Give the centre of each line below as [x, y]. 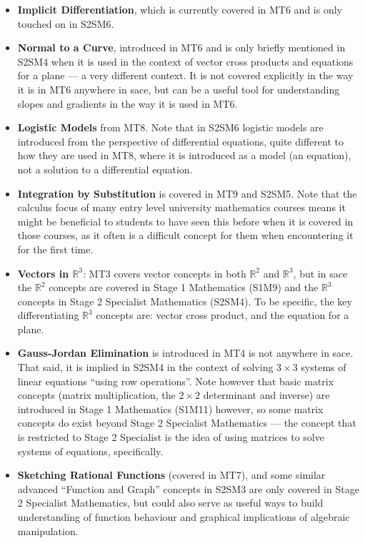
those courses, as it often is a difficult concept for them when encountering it [185, 235]
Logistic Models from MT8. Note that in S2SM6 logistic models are [170, 127]
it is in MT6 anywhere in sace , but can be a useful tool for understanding [179, 89]
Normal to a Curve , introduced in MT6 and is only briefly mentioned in [181, 47]
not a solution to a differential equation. [105, 169]
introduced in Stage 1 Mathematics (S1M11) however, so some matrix [170, 408]
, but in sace [320, 273]
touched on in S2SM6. [66, 23]
